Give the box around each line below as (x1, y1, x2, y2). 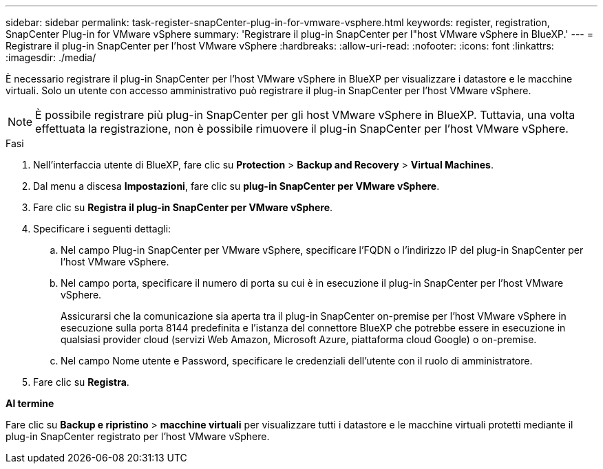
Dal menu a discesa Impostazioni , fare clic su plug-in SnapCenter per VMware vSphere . (33, 180, 440, 192)
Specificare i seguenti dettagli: (33, 223, 171, 235)
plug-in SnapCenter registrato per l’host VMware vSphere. (6, 430, 270, 442)
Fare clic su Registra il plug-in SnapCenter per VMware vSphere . (33, 201, 333, 213)
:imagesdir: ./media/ (6, 52, 96, 63)
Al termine (6, 397, 54, 409)
